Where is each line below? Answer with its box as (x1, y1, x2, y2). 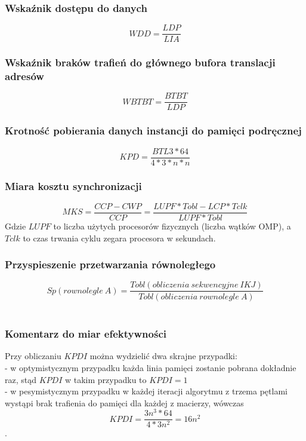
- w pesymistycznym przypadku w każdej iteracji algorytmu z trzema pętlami (5, 385, 288, 397)
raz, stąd (5, 373, 37, 385)
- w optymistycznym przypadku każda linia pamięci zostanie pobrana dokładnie (5, 361, 296, 373)
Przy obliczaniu (5, 350, 61, 362)
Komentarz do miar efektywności (5, 326, 166, 341)
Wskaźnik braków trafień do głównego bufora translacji (5, 55, 276, 70)
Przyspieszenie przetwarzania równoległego (5, 257, 216, 272)
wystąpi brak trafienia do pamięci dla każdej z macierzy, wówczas (5, 396, 244, 409)
